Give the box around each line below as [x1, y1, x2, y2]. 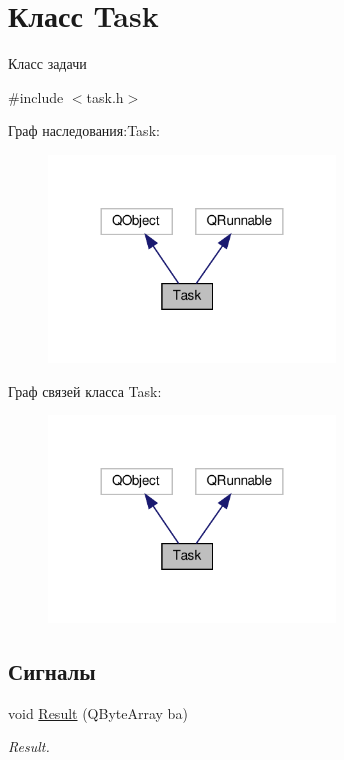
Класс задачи [8, 53, 87, 74]
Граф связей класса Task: [8, 380, 162, 401]
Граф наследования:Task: [8, 120, 160, 141]
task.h [86, 86, 124, 107]
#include [8, 86, 64, 107]
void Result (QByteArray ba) [8, 702, 188, 723]
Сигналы [8, 656, 96, 687]
